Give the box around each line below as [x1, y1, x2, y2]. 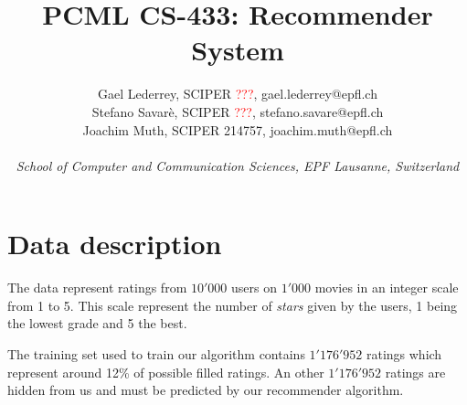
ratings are [385, 362, 446, 381]
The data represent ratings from [7, 278, 187, 297]
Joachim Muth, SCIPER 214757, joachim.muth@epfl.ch [82, 120, 393, 139]
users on [231, 278, 277, 297]
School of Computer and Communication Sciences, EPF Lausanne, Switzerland [16, 155, 460, 175]
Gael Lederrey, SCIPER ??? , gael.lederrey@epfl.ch [98, 84, 377, 103]
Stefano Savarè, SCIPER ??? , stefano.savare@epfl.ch [91, 101, 384, 121]
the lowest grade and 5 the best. [7, 314, 187, 333]
